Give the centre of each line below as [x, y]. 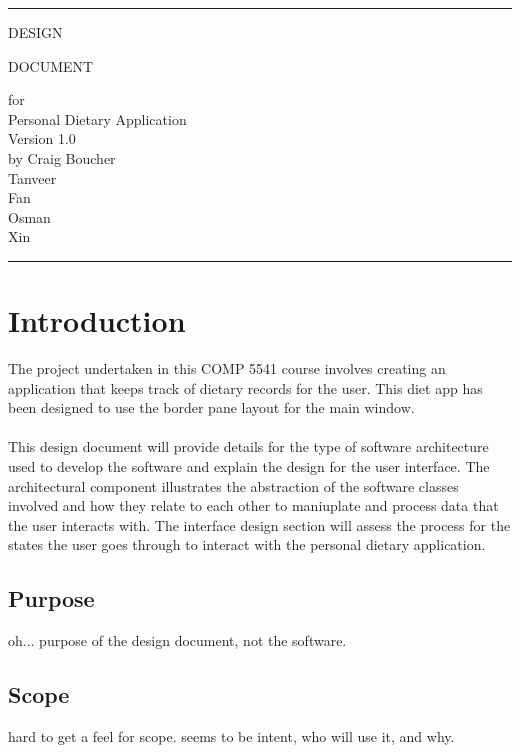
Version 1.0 [42, 138]
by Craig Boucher [62, 157]
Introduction [97, 320]
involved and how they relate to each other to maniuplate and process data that [253, 505]
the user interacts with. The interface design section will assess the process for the [259, 524]
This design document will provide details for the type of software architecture [248, 446]
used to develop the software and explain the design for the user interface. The [249, 466]
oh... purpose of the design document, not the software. [177, 640]
